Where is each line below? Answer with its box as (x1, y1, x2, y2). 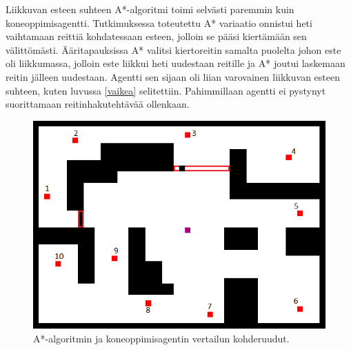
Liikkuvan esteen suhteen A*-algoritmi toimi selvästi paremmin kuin (6, 2, 294, 16)
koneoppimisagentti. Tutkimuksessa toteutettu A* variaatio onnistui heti (6, 15, 312, 30)
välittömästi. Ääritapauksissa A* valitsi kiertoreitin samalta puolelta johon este (6, 42, 341, 57)
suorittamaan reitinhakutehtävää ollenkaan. (6, 97, 190, 111)
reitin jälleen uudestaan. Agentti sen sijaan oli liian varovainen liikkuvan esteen (6, 69, 340, 84)
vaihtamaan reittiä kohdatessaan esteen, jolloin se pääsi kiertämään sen (6, 29, 307, 43)
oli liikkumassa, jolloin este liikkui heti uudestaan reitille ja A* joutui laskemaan (6, 56, 345, 70)
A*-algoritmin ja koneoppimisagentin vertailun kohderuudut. (33, 331, 290, 345)
